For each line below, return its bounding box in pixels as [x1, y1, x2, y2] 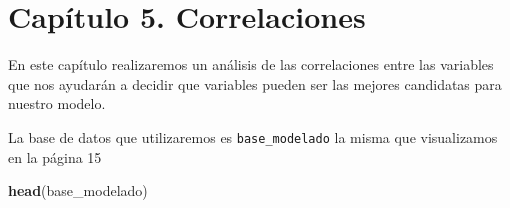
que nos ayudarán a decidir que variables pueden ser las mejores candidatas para [8, 73, 502, 94]
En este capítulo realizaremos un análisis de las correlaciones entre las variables [8, 54, 494, 75]
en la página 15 [8, 146, 102, 167]
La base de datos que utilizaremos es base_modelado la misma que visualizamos [8, 126, 498, 147]
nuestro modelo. [8, 93, 106, 114]
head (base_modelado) [8, 180, 148, 201]
